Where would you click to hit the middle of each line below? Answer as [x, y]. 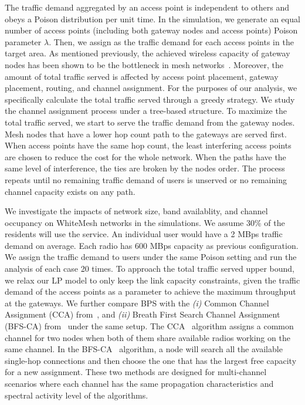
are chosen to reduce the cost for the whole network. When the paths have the [145, 156]
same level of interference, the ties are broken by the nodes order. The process [145, 168]
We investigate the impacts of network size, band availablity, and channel [136, 211]
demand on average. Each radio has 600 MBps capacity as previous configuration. [152, 245]
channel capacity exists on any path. [70, 191]
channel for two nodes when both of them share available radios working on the [148, 337]
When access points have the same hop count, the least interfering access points [148, 145]
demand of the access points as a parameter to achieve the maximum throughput [150, 291]
